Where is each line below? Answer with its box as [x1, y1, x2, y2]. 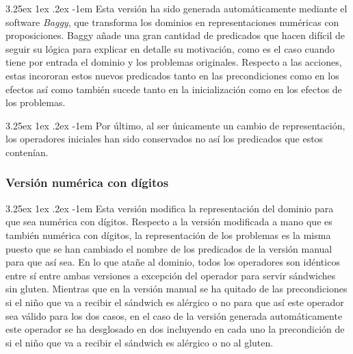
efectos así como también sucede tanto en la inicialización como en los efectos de [5, 81, 342, 96]
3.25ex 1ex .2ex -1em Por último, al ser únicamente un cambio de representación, [5, 118, 345, 132]
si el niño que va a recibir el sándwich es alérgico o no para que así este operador [5, 294, 344, 309]
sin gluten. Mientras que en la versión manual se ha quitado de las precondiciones [5, 281, 348, 296]
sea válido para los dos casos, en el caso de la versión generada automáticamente [5, 308, 343, 323]
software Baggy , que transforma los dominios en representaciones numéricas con [5, 14, 339, 29]
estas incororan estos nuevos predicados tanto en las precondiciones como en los [5, 68, 339, 82]
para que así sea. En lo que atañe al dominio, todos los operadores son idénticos [5, 255, 340, 269]
